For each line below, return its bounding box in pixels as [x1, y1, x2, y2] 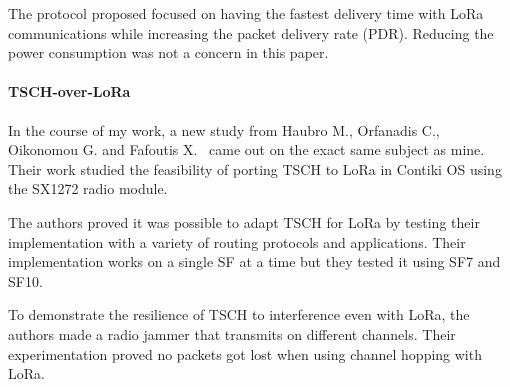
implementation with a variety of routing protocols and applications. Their [8, 231, 466, 252]
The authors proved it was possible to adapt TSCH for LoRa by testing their [8, 211, 480, 232]
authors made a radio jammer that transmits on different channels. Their [8, 323, 456, 344]
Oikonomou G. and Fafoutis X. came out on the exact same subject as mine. [8, 139, 485, 160]
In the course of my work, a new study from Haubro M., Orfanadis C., [8, 119, 440, 140]
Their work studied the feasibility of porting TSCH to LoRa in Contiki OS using [8, 158, 502, 179]
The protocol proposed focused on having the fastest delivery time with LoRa [8, 3, 484, 23]
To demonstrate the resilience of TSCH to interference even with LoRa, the [8, 304, 470, 325]
